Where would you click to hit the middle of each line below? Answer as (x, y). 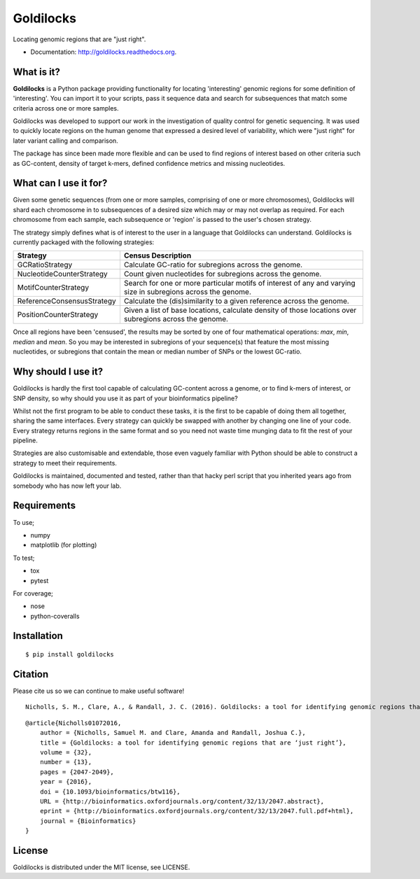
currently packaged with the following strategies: (84, 242)
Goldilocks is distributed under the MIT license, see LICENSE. (101, 867)
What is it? (37, 72)
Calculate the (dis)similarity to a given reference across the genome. (236, 301)
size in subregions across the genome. (187, 292)
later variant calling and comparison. (65, 141)
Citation (31, 674)
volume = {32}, (66, 752)
